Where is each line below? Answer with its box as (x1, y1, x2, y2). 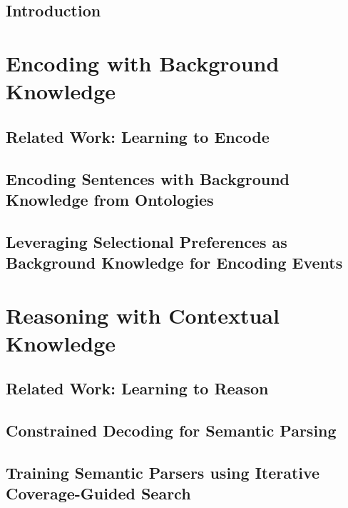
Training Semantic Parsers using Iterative (6, 461, 320, 483)
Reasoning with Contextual (6, 300, 280, 329)
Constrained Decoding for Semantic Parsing (6, 419, 337, 442)
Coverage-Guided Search (6, 482, 191, 504)
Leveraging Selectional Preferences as (6, 230, 287, 252)
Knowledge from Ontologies (6, 188, 214, 210)
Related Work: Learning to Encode (6, 125, 270, 147)
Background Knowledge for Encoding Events (6, 251, 343, 274)
